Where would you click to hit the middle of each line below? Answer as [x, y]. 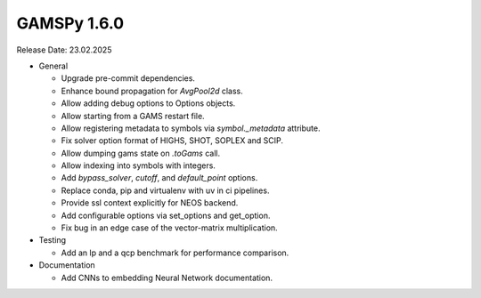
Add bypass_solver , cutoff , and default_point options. [159, 178]
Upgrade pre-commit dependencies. [128, 78]
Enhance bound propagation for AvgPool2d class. [152, 91]
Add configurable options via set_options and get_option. [166, 215]
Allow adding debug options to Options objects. [148, 103]
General [53, 66]
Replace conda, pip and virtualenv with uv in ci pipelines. [165, 190]
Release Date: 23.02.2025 [64, 50]
